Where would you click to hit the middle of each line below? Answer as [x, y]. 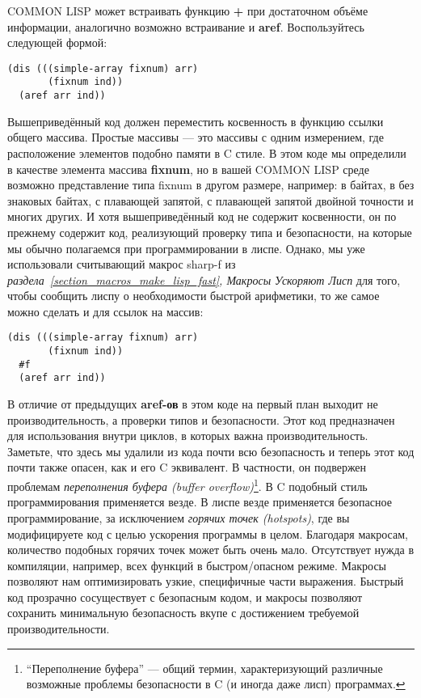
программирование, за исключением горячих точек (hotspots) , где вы [179, 517]
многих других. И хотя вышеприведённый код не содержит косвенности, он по [202, 216]
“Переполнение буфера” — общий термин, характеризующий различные [204, 668]
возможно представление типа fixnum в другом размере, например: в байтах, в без [211, 185]
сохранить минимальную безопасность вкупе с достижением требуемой [183, 613]
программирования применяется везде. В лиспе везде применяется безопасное [200, 502]
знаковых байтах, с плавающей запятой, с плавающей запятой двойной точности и [210, 200]
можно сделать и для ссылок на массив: [105, 311]
